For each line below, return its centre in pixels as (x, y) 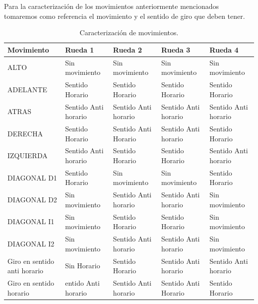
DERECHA (25, 133)
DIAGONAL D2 (32, 200)
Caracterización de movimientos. (129, 32)
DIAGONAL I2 (31, 243)
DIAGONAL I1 (31, 221)
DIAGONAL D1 (32, 177)
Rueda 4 (224, 49)
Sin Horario (83, 266)
